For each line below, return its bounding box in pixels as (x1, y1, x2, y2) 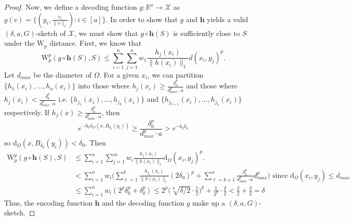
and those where (186, 80, 238, 91)
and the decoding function (102, 197, 184, 208)
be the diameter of (33, 69, 92, 80)
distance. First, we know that (49, 38, 142, 48)
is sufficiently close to (173, 27, 240, 38)
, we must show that (74, 27, 139, 38)
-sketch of (35, 27, 66, 38)
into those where (77, 80, 130, 91)
